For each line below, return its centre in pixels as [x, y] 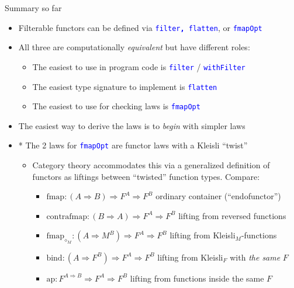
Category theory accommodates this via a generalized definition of [151, 165]
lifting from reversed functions [232, 215]
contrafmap [67, 216]
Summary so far [33, 8]
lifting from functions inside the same [197, 278]
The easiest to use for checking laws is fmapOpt [116, 106]
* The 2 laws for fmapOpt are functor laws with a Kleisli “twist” [133, 145]
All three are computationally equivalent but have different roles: [134, 47]
